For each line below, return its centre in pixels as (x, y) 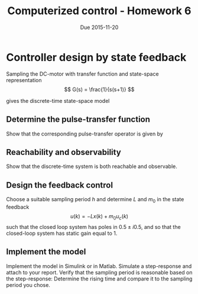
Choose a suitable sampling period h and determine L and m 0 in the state (95, 200)
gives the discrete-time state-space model (58, 101)
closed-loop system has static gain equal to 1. (62, 233)
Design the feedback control (60, 185)
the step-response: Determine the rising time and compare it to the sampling (99, 279)
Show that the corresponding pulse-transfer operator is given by (85, 134)
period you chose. (28, 285)
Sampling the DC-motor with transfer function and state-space (82, 74)
